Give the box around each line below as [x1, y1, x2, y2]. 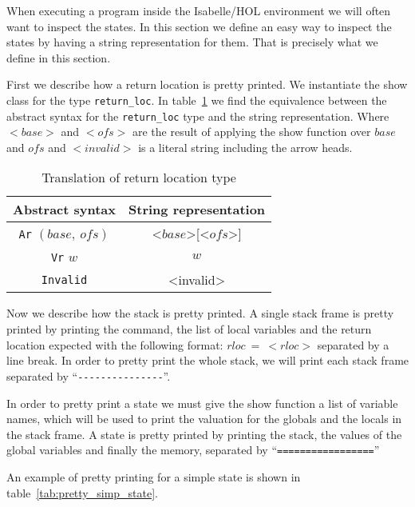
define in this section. [6, 49, 111, 66]
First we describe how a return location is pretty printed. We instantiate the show [6, 76, 408, 93]
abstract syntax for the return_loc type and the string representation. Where [6, 107, 389, 124]
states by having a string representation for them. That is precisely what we [6, 34, 378, 50]
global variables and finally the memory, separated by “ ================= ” [6, 441, 380, 458]
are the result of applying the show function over [132, 123, 371, 140]
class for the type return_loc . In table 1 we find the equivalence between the [6, 91, 387, 108]
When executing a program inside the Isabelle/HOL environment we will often [6, 2, 391, 18]
